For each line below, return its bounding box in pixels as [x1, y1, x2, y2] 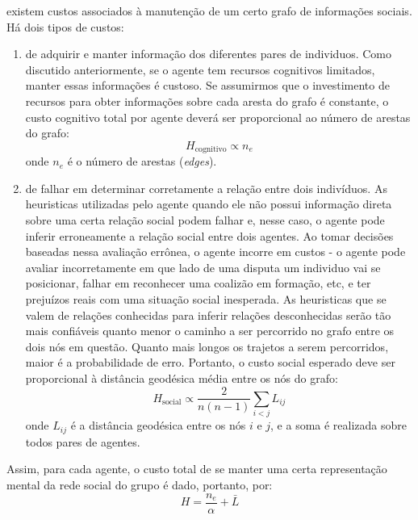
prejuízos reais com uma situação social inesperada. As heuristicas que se [25, 290, 387, 307]
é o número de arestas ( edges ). [67, 153, 217, 170]
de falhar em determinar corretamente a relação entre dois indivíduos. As [25, 179, 387, 196]
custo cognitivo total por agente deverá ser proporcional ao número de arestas [25, 108, 411, 125]
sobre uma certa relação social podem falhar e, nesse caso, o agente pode [25, 211, 385, 228]
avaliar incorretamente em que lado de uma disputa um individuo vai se [25, 258, 381, 275]
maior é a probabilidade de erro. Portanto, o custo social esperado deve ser [25, 354, 395, 371]
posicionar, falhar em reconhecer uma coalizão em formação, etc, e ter [25, 275, 371, 291]
